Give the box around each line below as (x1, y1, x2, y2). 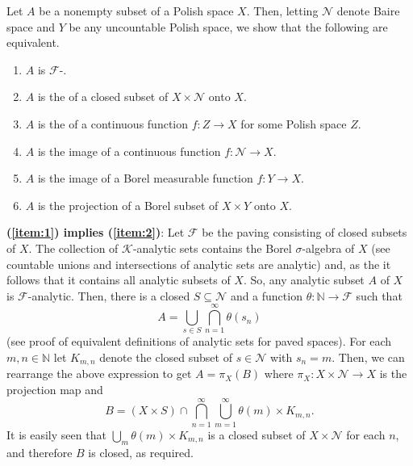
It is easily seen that (6, 426, 106, 443)
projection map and (6, 381, 103, 398)
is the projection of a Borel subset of (37, 196, 219, 213)
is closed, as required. (88, 443, 194, 460)
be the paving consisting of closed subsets (202, 224, 407, 241)
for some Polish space (240, 115, 347, 132)
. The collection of (28, 239, 119, 256)
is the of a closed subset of (37, 88, 169, 105)
